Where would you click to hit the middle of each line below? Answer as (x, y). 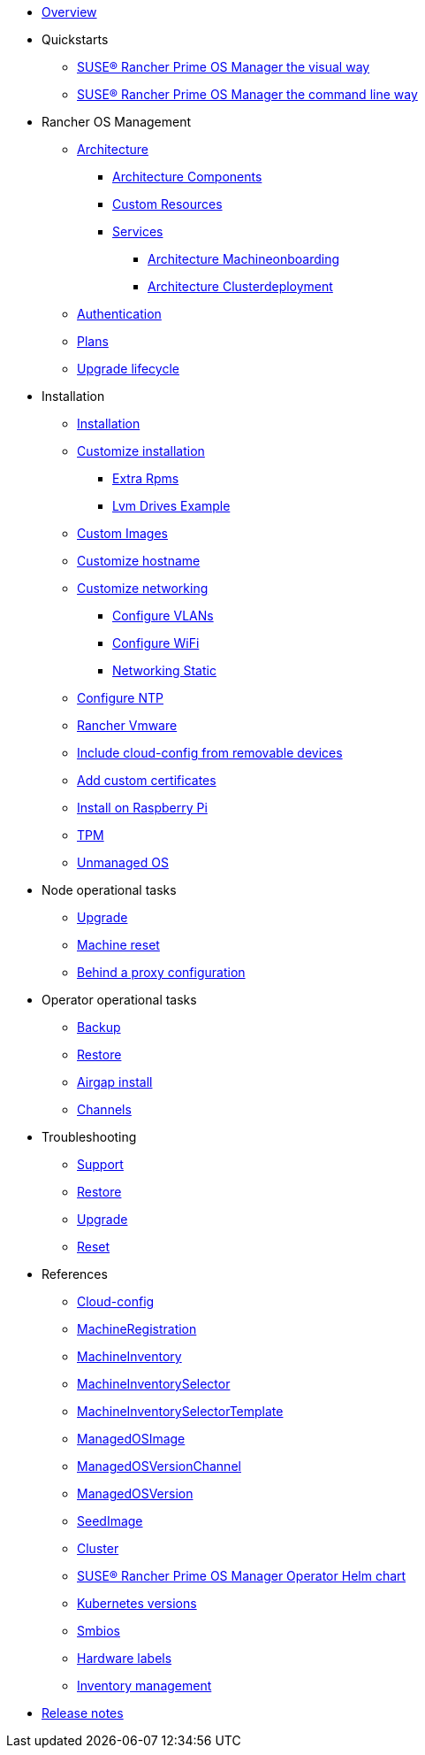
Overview (69, 12)
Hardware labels (125, 1658)
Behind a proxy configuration (161, 972)
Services (138, 231)
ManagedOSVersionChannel (159, 1466)
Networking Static (164, 670)
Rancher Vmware (127, 725)
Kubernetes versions (137, 1603)
